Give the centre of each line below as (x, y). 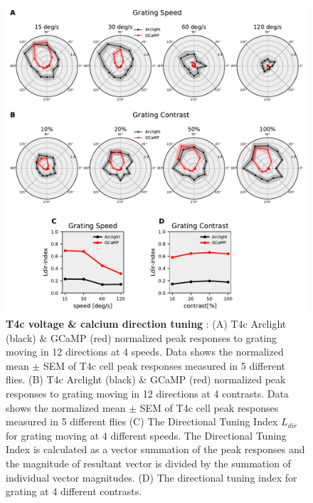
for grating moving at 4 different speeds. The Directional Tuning (146, 435)
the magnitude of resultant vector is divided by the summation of (148, 463)
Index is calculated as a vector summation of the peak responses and (155, 449)
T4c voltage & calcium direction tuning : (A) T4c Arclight (146, 324)
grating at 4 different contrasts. (74, 491)
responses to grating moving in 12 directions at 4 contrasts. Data (147, 393)
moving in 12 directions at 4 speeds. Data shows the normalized (145, 352)
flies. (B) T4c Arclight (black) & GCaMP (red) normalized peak (146, 379)
